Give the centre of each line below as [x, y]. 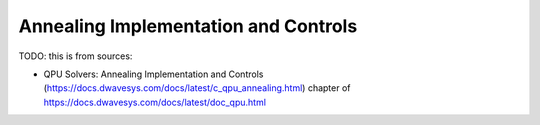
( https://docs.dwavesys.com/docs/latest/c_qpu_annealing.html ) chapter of [197, 88]
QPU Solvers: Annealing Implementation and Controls [153, 74]
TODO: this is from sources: [75, 56]
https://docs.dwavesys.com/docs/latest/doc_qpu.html [155, 102]
